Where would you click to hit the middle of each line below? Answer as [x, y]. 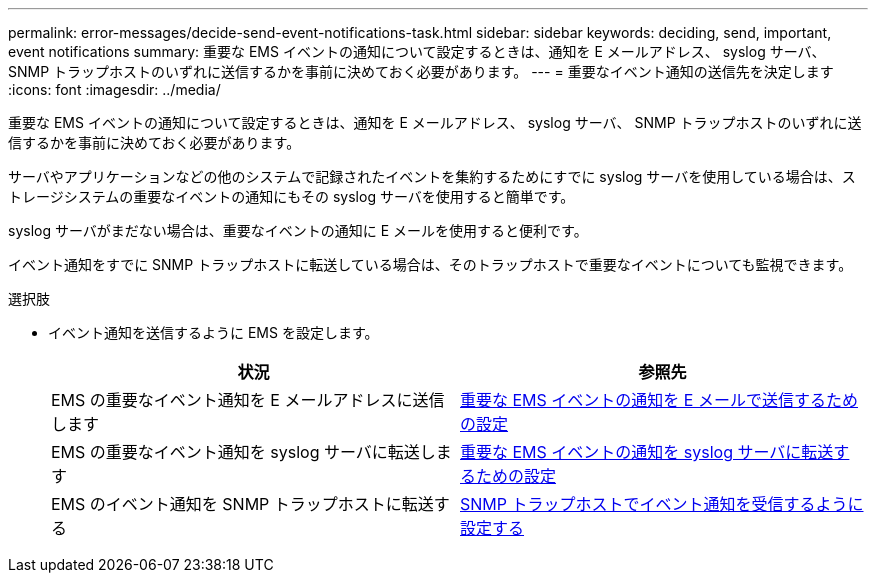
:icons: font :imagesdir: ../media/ [114, 89]
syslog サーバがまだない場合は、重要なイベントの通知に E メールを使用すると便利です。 [298, 230]
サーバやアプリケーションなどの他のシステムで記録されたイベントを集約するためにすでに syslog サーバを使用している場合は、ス [432, 176]
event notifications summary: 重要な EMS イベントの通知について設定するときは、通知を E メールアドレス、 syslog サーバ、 [417, 51]
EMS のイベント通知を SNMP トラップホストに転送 [242, 504]
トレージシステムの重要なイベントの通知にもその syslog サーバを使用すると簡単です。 [291, 196]
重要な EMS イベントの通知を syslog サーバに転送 [647, 452]
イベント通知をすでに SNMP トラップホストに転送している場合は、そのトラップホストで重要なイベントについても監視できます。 [430, 264]
